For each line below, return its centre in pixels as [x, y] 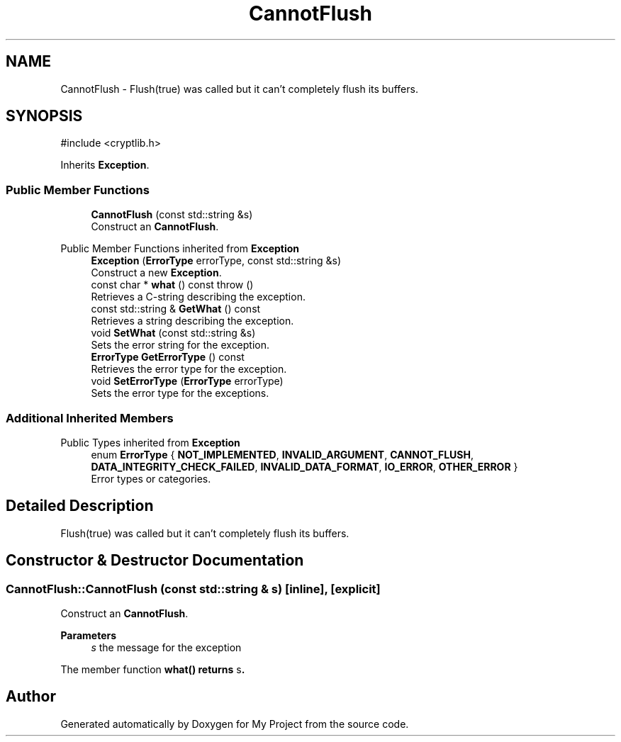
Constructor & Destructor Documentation [155, 561]
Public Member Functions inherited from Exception [180, 249]
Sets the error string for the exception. [180, 345]
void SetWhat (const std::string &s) [173, 333]
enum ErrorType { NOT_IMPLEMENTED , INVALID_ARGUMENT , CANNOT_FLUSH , [282, 454]
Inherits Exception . [105, 165]
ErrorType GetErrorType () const [168, 357]
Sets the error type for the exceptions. [180, 393]
